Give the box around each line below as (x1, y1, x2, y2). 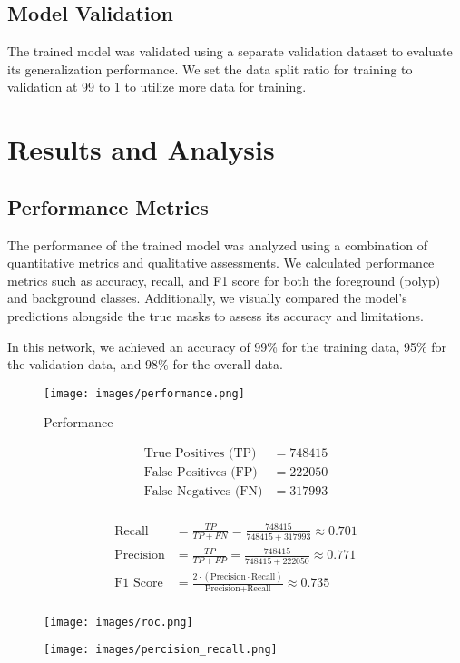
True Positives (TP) (143, 446, 257, 460)
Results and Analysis (7, 131, 275, 168)
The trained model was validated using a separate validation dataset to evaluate (7, 42, 453, 61)
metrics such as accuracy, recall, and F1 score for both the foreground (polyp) (7, 270, 441, 289)
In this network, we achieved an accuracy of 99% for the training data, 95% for (7, 336, 447, 356)
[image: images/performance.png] (44, 386, 245, 400)
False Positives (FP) (143, 466, 258, 480)
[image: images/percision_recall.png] (44, 643, 278, 657)
